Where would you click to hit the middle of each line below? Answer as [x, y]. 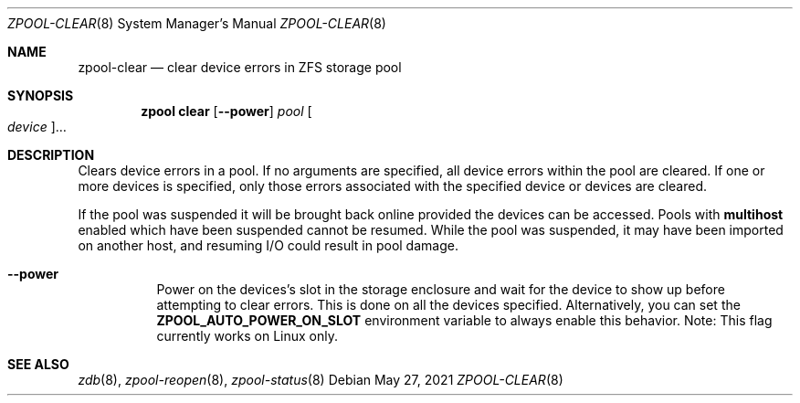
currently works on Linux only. [247, 336]
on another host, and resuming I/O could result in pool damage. [268, 245]
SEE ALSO [38, 364]
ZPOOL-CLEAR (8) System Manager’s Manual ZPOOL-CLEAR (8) [197, 23]
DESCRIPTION [51, 155]
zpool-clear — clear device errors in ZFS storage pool [240, 67]
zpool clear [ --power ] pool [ [226, 111]
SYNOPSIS [41, 95]
